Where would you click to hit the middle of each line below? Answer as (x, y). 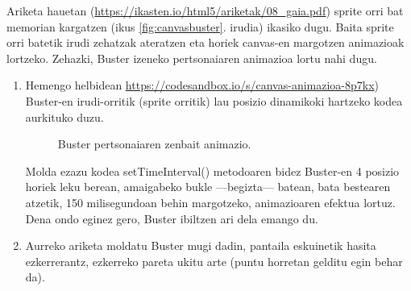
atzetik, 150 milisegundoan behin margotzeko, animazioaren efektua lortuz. (210, 202)
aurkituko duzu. (64, 116)
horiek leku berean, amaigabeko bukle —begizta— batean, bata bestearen (208, 187)
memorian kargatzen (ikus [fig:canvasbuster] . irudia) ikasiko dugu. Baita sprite (200, 26)
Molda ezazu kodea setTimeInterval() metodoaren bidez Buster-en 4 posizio (212, 170)
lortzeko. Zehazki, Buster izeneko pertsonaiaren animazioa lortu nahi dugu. (192, 58)
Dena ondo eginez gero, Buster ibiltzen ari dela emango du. (172, 218)
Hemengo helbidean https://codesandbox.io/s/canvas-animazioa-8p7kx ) (202, 85)
